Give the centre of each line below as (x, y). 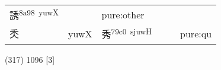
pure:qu (196, 33)
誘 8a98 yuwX (34, 15)
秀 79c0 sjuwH (127, 34)
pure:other (123, 14)
